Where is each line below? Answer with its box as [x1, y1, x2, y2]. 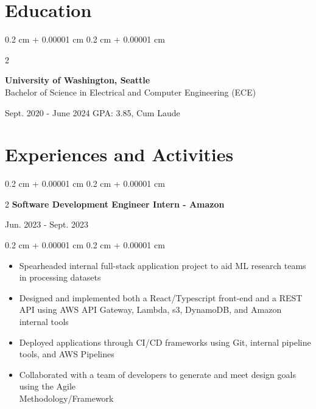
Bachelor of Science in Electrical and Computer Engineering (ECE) [5, 85, 256, 98]
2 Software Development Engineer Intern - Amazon [5, 197, 225, 210]
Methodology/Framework [19, 391, 114, 404]
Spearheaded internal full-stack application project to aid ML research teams [19, 259, 306, 271]
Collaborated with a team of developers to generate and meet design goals [19, 368, 296, 380]
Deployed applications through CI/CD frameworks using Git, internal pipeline [19, 335, 311, 348]
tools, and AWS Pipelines [19, 348, 114, 360]
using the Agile [19, 380, 76, 393]
